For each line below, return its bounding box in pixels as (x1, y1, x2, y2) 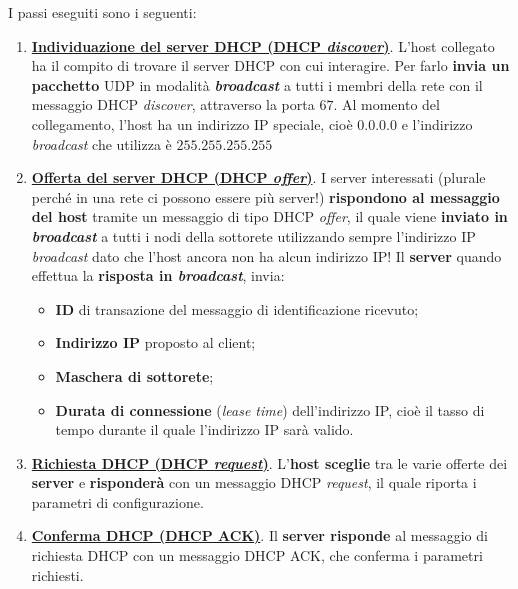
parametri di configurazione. (31, 491, 204, 512)
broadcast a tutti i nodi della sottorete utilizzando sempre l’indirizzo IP (31, 225, 476, 246)
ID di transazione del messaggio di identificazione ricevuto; (55, 298, 419, 319)
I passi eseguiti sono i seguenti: (8, 2, 197, 22)
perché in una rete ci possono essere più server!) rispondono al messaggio (31, 186, 500, 207)
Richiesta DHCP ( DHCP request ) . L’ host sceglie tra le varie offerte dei (31, 452, 508, 473)
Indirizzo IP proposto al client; (55, 332, 256, 353)
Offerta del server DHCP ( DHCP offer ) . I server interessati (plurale (31, 167, 486, 188)
